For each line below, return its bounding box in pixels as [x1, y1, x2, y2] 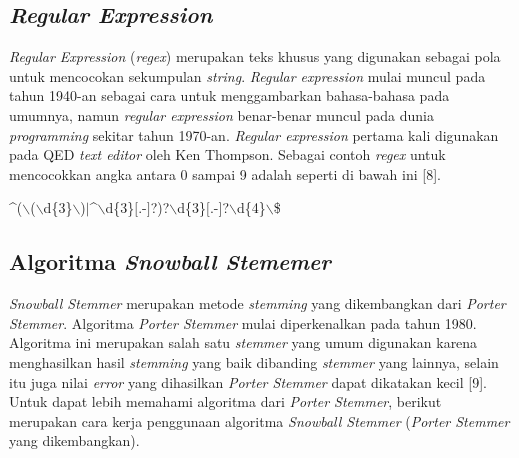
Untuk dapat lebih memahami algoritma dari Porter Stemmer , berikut [9, 391, 442, 412]
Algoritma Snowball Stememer [9, 246, 331, 277]
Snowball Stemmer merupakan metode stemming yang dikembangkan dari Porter [9, 293, 506, 314]
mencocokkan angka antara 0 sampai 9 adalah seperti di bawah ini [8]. [9, 163, 441, 184]
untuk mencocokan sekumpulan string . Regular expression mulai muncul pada [9, 65, 486, 86]
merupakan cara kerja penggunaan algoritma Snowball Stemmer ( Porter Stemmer [9, 410, 510, 431]
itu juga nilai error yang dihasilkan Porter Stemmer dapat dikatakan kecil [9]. [9, 371, 487, 392]
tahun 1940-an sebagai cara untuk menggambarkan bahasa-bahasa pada [9, 85, 450, 106]
